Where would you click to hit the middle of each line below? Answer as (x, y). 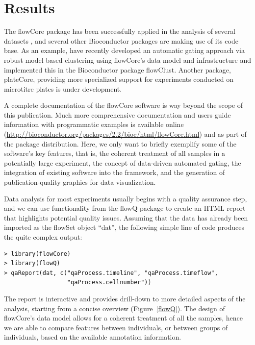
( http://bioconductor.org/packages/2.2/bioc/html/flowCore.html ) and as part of (125, 134)
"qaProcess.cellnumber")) (109, 283)
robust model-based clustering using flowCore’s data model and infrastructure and (127, 60)
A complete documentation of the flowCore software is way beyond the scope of (124, 105)
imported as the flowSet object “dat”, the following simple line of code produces (124, 227)
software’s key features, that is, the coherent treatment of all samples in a (115, 153)
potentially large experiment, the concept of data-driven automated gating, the (123, 162)
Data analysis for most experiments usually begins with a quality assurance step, (126, 198)
